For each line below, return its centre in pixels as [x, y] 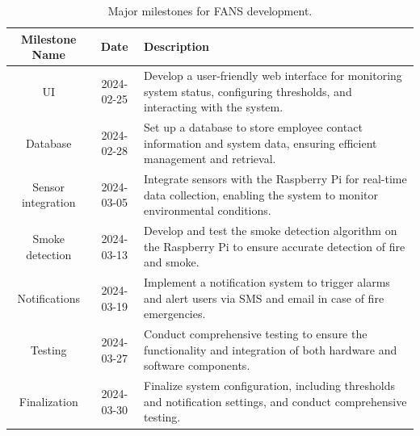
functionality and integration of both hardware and [271, 349]
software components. [197, 365]
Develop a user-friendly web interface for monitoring [273, 75]
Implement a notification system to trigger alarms [267, 282]
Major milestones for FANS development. [210, 10]
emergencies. [175, 314]
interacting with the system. [214, 107]
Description [177, 46]
